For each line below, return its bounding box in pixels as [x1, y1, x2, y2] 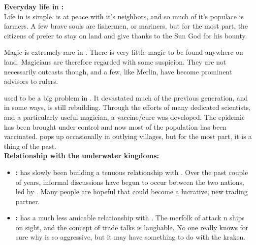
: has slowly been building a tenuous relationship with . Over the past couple [15, 167, 248, 177]
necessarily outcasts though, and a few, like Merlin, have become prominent [4, 66, 232, 76]
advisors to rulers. [4, 76, 58, 86]
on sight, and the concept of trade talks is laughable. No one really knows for [15, 222, 249, 232]
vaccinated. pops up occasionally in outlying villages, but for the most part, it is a [4, 131, 252, 141]
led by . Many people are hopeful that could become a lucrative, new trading [15, 186, 248, 197]
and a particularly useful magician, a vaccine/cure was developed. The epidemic [4, 111, 245, 122]
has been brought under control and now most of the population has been [4, 121, 226, 132]
